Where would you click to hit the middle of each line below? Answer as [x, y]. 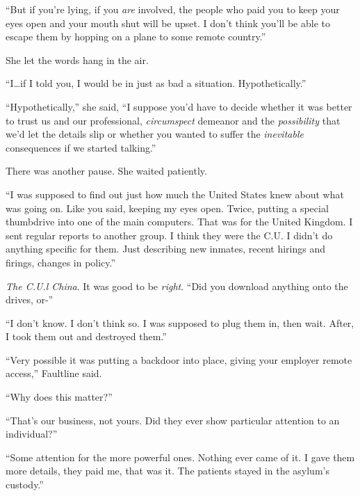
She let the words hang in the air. [77, 59]
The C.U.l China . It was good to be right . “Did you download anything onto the [177, 286]
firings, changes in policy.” [61, 262]
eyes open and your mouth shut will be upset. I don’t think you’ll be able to [168, 23]
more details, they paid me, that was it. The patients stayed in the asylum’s [167, 471]
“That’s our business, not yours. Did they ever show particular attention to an [173, 420]
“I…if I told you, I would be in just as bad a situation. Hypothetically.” [156, 83]
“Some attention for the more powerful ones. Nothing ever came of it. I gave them [180, 457]
